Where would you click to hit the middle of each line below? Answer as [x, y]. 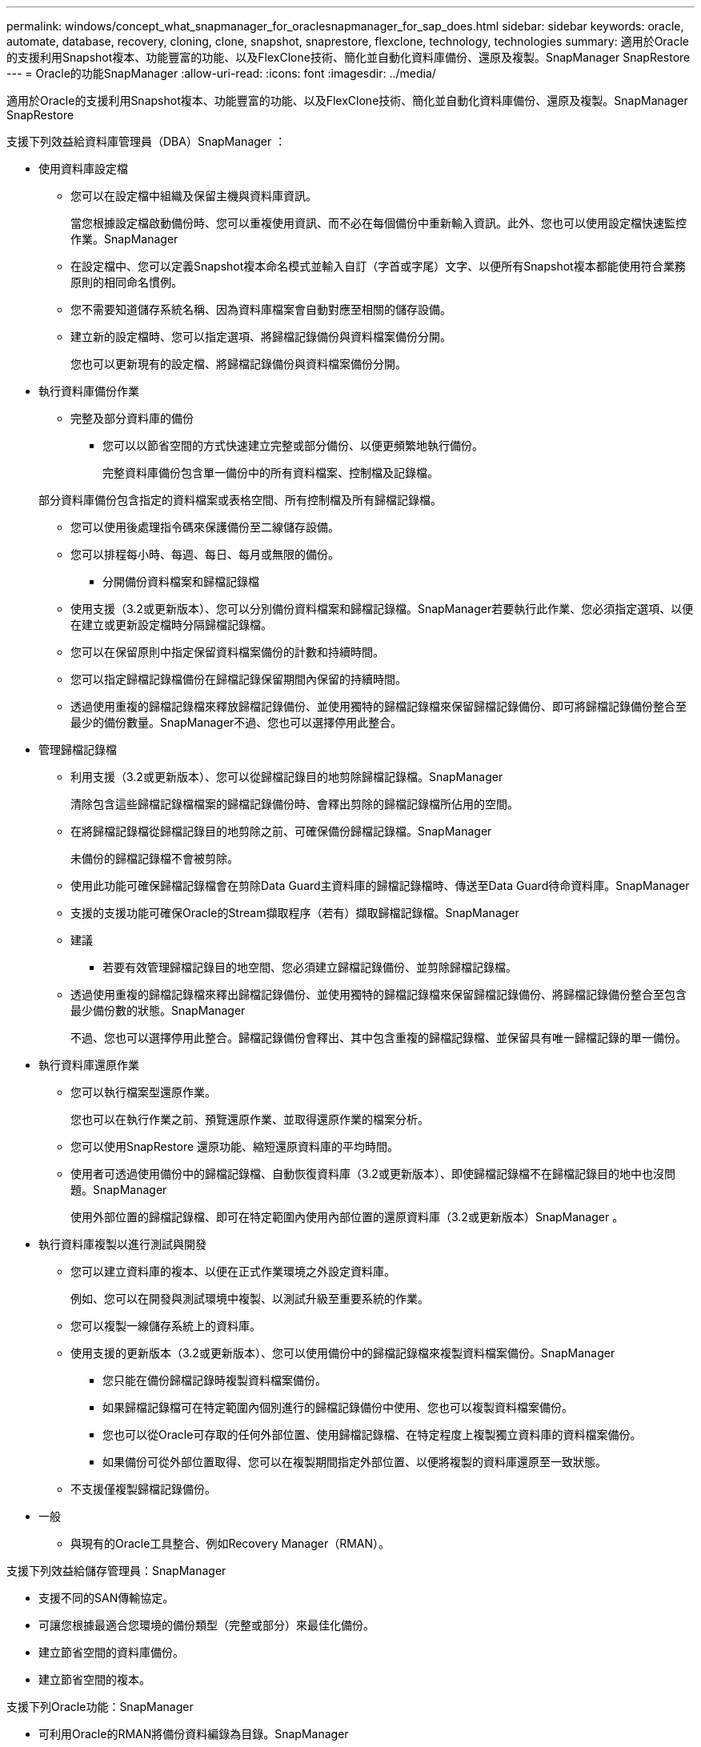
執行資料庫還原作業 [89, 1065]
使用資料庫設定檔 [83, 168]
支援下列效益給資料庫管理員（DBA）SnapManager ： [146, 141]
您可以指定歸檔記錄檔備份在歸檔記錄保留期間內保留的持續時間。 [238, 679]
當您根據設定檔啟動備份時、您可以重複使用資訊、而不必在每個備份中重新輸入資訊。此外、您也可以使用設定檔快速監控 [379, 223]
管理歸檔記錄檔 [78, 749]
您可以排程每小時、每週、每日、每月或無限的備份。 [205, 554]
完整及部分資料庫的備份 [132, 418]
